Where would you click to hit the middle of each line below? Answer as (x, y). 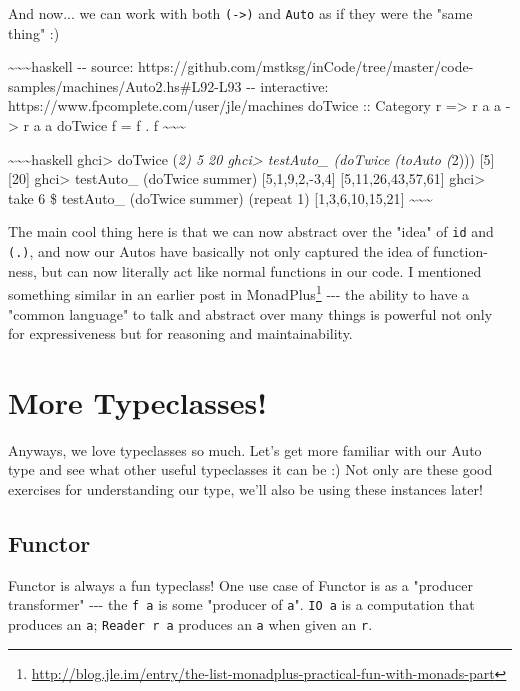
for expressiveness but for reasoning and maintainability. (180, 333)
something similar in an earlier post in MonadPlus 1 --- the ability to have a (239, 292)
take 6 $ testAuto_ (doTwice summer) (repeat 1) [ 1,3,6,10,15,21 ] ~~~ (220, 197)
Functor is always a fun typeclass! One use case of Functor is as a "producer (240, 584)
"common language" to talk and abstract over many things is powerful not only (250, 313)
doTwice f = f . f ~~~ (122, 125)
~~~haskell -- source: (71, 66)
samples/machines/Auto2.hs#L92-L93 (125, 85)
